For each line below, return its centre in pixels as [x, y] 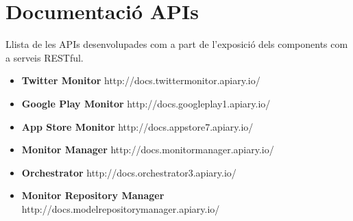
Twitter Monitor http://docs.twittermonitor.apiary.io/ [141, 80]
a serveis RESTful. [45, 57]
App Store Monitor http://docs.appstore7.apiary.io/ [137, 126]
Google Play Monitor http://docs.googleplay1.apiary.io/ [146, 103]
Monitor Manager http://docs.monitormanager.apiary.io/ [148, 149]
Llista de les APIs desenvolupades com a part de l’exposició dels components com [177, 44]
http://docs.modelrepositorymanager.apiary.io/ [121, 208]
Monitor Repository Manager [93, 195]
